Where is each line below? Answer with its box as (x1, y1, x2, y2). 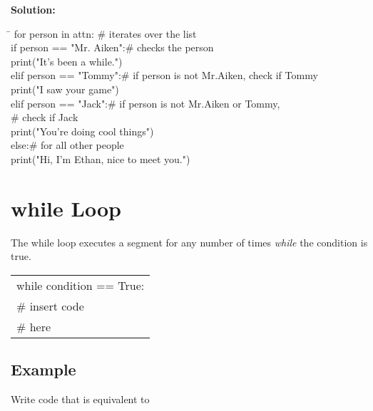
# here (16, 318, 51, 335)
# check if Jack (11, 110, 78, 125)
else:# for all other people (11, 137, 124, 152)
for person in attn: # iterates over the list (14, 26, 197, 41)
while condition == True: (16, 276, 145, 293)
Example (11, 358, 76, 380)
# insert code (16, 297, 84, 314)
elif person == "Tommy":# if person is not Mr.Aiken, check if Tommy (11, 68, 318, 83)
